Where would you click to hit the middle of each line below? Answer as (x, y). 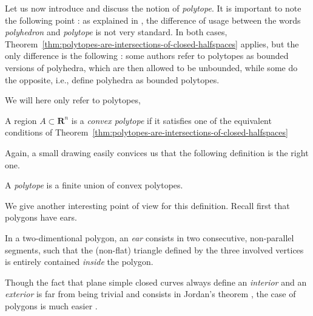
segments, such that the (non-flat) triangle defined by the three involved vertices (154, 249)
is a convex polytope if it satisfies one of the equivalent (171, 120)
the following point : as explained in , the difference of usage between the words (153, 20)
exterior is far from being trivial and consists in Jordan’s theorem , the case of (150, 294)
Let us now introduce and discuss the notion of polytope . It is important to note (153, 8)
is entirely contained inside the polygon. (79, 262)
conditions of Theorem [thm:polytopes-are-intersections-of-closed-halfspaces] (146, 132)
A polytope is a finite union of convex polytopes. (94, 185)
